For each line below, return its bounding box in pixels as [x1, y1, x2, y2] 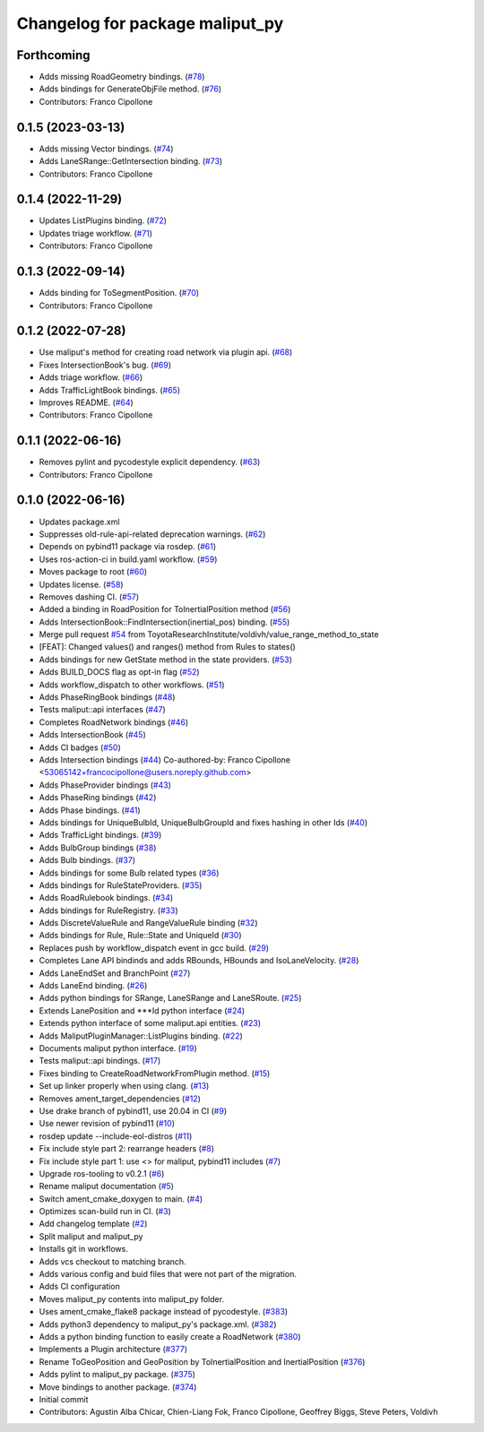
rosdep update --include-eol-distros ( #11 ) [39, 1130, 193, 1142]
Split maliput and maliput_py [39, 1230, 143, 1241]
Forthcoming [16, 47, 91, 63]
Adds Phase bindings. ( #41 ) [39, 805, 141, 815]
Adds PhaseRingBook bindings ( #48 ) [39, 692, 176, 703]
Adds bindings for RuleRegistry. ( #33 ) [39, 905, 178, 916]
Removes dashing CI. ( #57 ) [39, 591, 140, 602]
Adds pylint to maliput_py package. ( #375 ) [39, 1369, 196, 1380]
